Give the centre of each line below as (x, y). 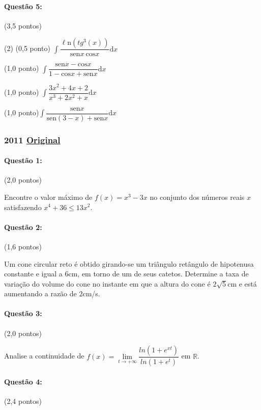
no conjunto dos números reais (197, 197)
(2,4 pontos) (23, 401)
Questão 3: (23, 313)
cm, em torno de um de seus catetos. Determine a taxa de (158, 274)
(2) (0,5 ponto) (27, 48)
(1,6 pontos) (23, 246)
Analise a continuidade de (44, 356)
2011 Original (32, 139)
